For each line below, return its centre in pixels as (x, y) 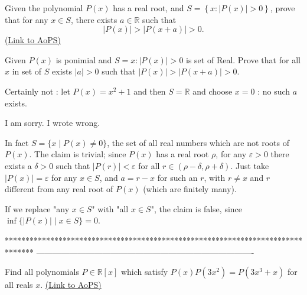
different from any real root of (59, 189)
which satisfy (144, 272)
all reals (19, 285)
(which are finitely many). (190, 189)
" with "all (110, 208)
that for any (27, 19)
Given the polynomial (44, 8)
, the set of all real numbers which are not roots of (198, 142)
